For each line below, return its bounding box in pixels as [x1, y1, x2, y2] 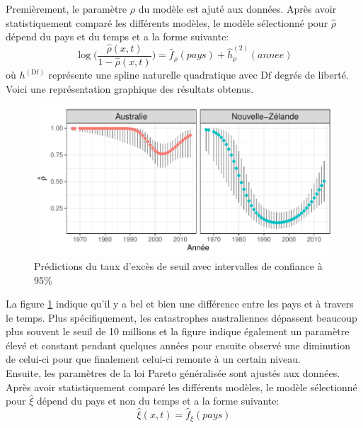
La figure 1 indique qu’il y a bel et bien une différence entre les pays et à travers [6, 296, 354, 311]
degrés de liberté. [274, 67, 349, 82]
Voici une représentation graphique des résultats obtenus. [6, 81, 254, 96]
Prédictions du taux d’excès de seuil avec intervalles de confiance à [34, 258, 323, 273]
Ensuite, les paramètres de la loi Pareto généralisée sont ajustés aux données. [6, 366, 340, 381]
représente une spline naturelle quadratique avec [48, 67, 258, 82]
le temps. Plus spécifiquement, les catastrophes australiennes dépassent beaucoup [6, 310, 357, 325]
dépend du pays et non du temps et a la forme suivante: [36, 393, 280, 408]
